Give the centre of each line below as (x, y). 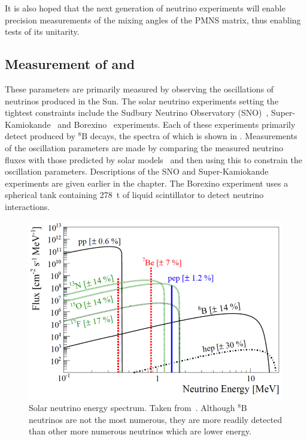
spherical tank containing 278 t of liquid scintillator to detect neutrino (134, 195)
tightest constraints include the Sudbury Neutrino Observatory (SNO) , (137, 112)
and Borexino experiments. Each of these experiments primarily (177, 124)
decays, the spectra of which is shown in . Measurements (194, 136)
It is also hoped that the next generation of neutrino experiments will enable (145, 8)
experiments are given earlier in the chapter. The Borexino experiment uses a (147, 183)
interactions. (28, 206)
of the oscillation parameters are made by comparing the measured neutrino (144, 147)
